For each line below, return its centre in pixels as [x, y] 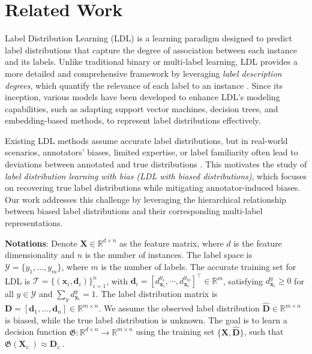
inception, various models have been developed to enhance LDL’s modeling [142, 97]
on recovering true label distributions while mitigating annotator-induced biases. [153, 187]
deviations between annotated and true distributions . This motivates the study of [156, 164]
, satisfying [243, 280]
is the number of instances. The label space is [169, 255]
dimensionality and [40, 255]
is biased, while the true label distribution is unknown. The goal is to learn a [146, 319]
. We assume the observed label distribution [179, 308]
